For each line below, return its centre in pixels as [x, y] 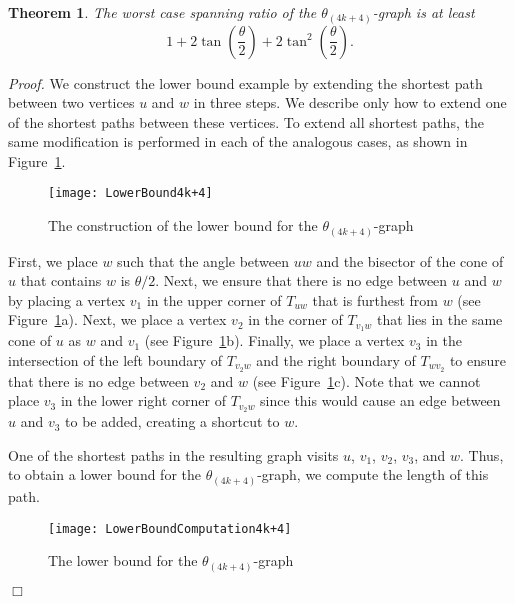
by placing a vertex [67, 299]
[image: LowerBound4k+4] [130, 193]
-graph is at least [423, 12]
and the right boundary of [336, 359]
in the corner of [295, 319]
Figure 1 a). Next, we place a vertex [117, 319]
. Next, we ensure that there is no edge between [301, 280]
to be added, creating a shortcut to [172, 421]
